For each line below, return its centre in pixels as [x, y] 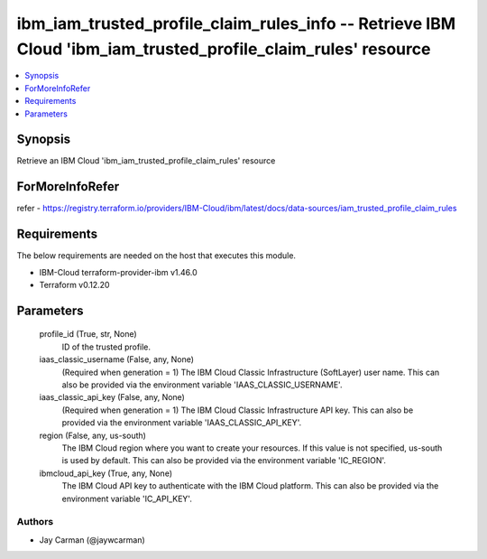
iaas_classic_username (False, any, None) [116, 359]
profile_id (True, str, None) [88, 334]
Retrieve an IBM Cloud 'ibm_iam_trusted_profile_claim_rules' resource [146, 161]
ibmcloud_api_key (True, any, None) [106, 473]
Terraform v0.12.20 [74, 285]
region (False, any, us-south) [92, 435]
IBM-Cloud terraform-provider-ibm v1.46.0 [118, 272]
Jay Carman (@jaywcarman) [92, 540]
